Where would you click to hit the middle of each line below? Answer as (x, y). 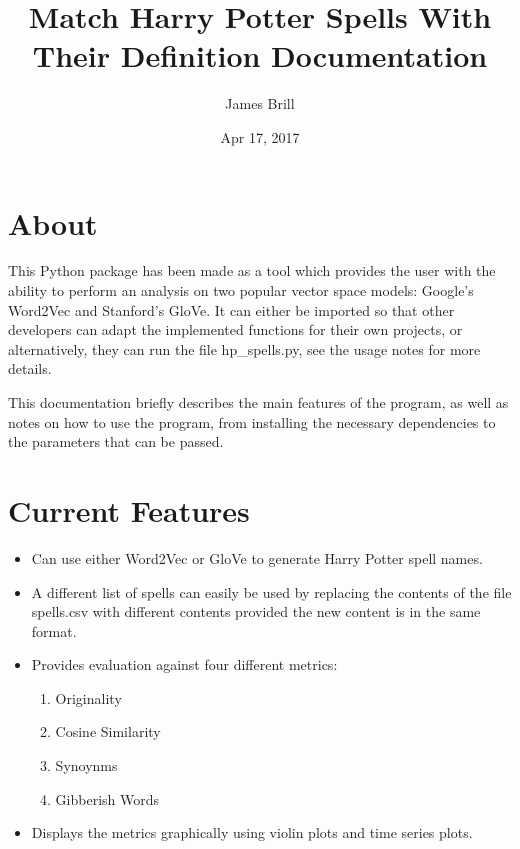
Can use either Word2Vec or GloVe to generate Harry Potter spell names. (257, 557)
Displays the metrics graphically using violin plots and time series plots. (252, 832)
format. (54, 630)
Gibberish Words (107, 798)
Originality (88, 697)
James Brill (260, 103)
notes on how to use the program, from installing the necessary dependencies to (252, 421)
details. (30, 368)
